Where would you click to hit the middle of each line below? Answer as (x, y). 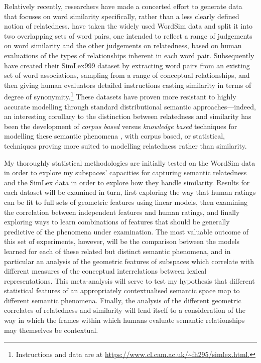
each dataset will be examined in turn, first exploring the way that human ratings (130, 192)
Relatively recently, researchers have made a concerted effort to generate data (123, 6)
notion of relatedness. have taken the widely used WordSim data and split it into (128, 26)
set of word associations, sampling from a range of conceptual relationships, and (127, 75)
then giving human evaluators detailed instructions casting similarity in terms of (128, 85)
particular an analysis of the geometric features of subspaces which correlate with (129, 261)
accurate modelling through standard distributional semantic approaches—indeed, (130, 106)
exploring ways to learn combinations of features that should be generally (117, 222)
